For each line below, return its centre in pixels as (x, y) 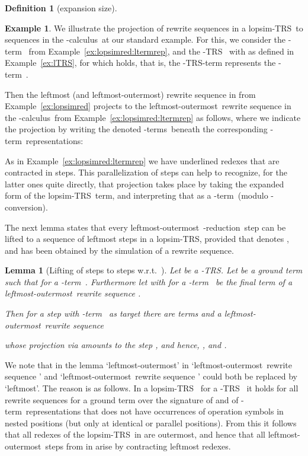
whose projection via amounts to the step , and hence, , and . (116, 345)
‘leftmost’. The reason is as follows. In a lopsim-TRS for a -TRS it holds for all (152, 388)
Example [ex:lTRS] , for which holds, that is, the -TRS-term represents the (140, 63)
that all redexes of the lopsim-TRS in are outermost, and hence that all (135, 434)
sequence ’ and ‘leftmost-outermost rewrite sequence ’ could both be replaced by (151, 376)
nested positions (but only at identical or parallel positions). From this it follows (151, 422)
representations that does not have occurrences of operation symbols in (155, 411)
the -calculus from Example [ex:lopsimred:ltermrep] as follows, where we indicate (153, 117)
